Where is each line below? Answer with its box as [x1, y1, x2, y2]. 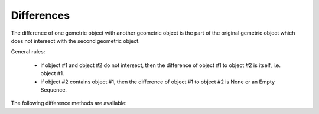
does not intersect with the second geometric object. [11, 37, 140, 44]
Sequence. [40, 86, 67, 93]
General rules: [11, 48, 45, 55]
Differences [11, 9, 70, 22]
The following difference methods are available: [11, 100, 127, 107]
